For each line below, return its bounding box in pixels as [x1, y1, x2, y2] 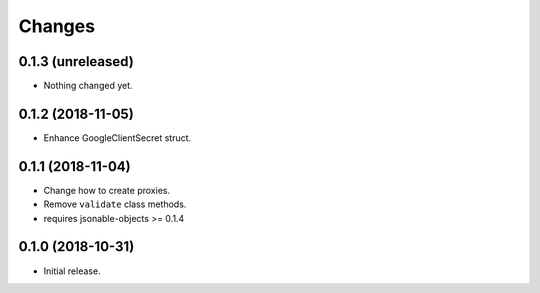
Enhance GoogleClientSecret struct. [43, 131, 192, 144]
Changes [18, 15, 95, 37]
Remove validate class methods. [43, 198, 187, 210]
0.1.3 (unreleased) [18, 53, 134, 70]
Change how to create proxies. [43, 184, 170, 196]
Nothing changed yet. [43, 80, 134, 92]
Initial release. [43, 265, 101, 277]
